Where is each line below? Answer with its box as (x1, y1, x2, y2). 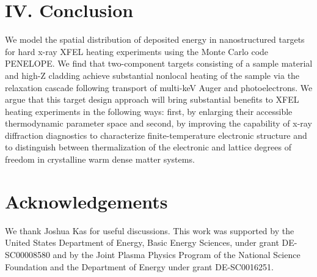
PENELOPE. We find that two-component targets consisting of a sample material (5, 57, 313, 70)
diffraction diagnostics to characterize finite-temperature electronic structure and (5, 128, 307, 141)
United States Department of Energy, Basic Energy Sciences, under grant (5, 236, 279, 249)
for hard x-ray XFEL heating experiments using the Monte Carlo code (5, 45, 269, 57)
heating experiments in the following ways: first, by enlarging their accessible (5, 105, 293, 117)
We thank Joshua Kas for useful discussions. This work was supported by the (5, 224, 294, 237)
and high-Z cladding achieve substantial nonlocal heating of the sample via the (5, 68, 300, 81)
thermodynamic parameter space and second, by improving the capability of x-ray (5, 117, 312, 130)
